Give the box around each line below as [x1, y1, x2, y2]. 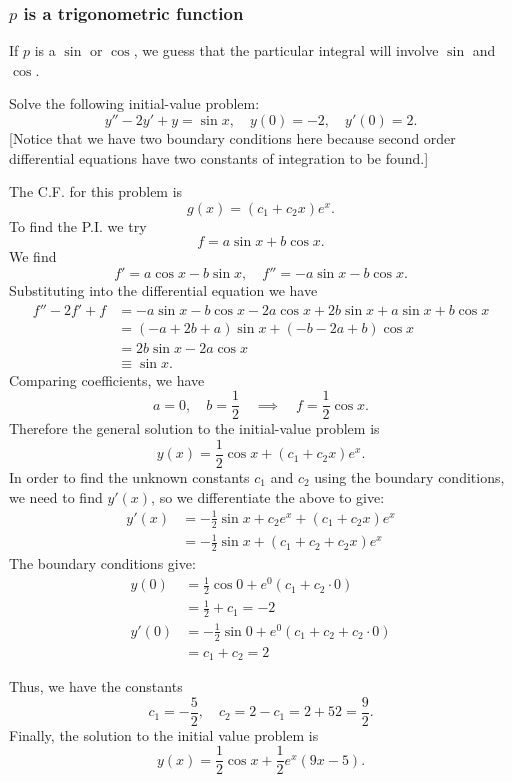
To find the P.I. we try [9, 215, 147, 236]
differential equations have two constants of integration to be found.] [9, 147, 429, 168]
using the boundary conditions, [314, 467, 505, 487]
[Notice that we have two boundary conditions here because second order [9, 128, 456, 148]
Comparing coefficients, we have [9, 369, 205, 390]
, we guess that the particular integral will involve [133, 40, 439, 61]
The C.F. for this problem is [9, 181, 183, 202]
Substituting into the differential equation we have [9, 279, 318, 300]
